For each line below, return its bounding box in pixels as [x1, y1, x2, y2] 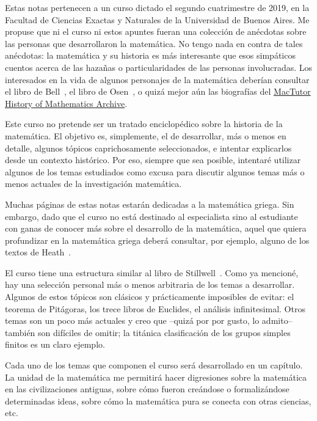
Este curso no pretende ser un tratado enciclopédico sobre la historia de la [5, 117, 283, 130]
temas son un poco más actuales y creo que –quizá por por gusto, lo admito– [5, 314, 293, 327]
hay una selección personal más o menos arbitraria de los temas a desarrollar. [5, 278, 295, 291]
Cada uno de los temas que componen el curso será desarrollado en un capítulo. [5, 359, 303, 372]
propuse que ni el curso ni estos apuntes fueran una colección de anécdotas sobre [5, 25, 307, 38]
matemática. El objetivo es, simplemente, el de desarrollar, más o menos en [5, 129, 286, 142]
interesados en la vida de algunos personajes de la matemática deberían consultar [5, 73, 310, 86]
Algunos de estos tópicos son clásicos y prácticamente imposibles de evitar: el [5, 290, 294, 303]
